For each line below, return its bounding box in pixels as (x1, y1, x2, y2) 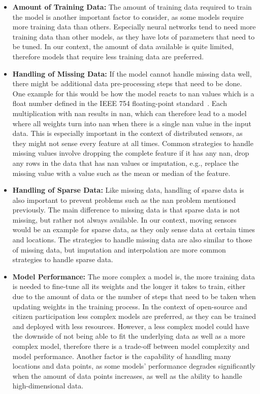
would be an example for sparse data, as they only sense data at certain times (12, 224, 255, 235)
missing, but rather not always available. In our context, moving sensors (12, 214, 237, 225)
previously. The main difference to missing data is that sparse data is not (12, 204, 240, 215)
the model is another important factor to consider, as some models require (12, 11, 244, 22)
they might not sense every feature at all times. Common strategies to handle (12, 137, 253, 148)
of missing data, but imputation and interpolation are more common (12, 244, 226, 255)
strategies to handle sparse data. (12, 254, 113, 265)
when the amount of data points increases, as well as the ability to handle (12, 370, 242, 381)
